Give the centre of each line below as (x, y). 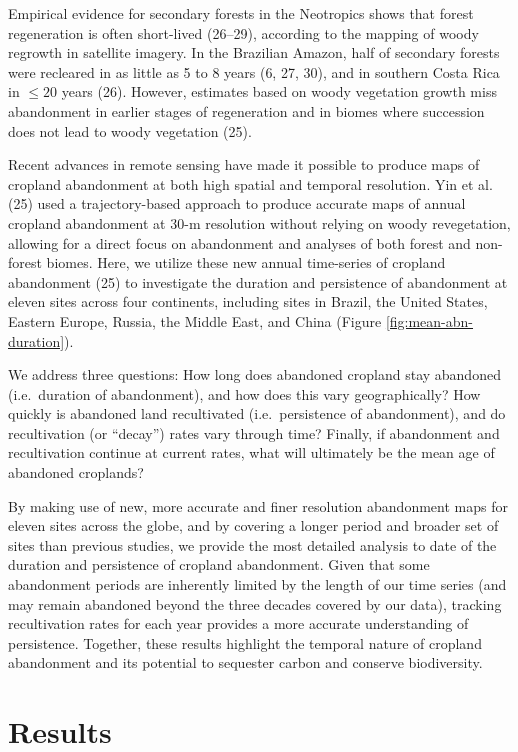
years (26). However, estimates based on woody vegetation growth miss (279, 91)
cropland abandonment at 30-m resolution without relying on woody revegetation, (259, 222)
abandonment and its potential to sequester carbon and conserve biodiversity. (245, 662)
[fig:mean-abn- (429, 320)
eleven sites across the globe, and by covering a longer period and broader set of (253, 525)
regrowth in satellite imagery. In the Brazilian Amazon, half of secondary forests (254, 52)
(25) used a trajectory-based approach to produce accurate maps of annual (237, 203)
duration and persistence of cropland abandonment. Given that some (219, 564)
